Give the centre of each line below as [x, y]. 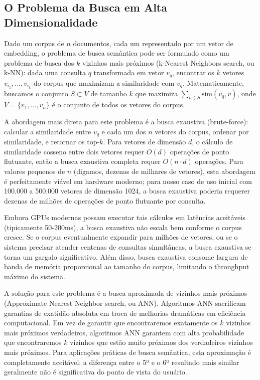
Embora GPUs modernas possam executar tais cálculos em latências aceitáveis [125, 217]
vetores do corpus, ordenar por [202, 131]
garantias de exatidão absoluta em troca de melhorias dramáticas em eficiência [125, 313]
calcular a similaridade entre [48, 131]
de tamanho [109, 93]
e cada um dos [124, 131]
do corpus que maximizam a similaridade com [104, 82]
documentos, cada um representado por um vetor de [153, 43]
